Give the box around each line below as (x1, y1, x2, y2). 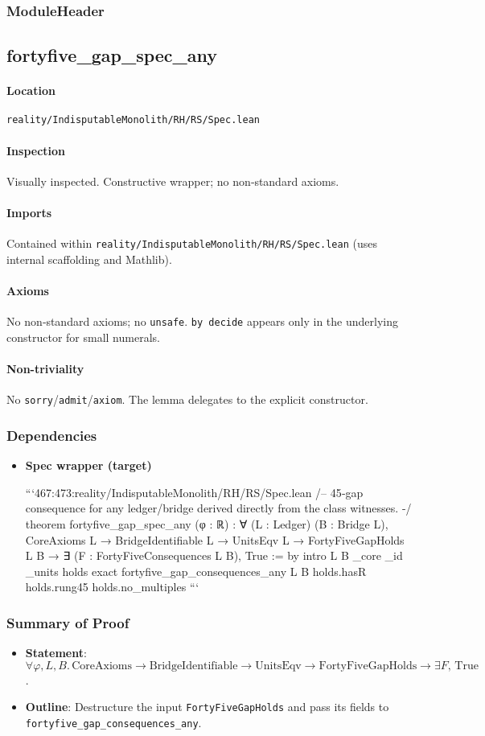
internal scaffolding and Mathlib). (6, 250, 172, 267)
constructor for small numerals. (6, 328, 160, 345)
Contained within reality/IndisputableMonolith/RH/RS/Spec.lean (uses (6, 235, 377, 252)
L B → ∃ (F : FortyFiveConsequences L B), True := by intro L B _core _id (25, 547, 403, 564)
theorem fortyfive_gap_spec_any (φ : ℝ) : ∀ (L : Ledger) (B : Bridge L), (25, 516, 388, 532)
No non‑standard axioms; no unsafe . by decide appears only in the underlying (6, 313, 398, 330)
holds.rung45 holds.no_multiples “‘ (25, 578, 199, 595)
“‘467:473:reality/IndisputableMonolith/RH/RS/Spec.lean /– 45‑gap (25, 483, 364, 500)
